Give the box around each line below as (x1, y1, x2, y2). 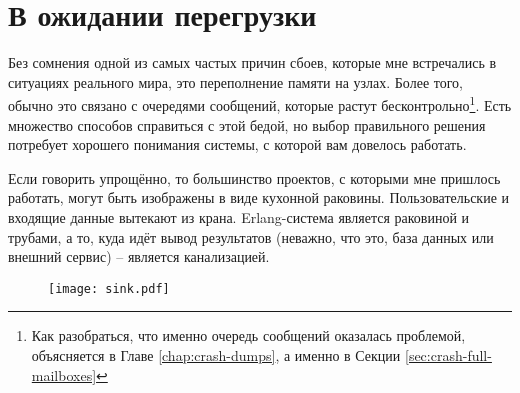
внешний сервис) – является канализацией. (8, 246, 270, 267)
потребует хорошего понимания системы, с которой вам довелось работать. (8, 134, 467, 155)
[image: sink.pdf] (48, 281, 170, 296)
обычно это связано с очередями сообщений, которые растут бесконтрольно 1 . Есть (8, 92, 512, 115)
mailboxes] (31, 364, 97, 385)
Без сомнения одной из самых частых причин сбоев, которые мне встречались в (8, 52, 497, 73)
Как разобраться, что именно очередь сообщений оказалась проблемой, (31, 325, 466, 346)
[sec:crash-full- (404, 344, 492, 365)
